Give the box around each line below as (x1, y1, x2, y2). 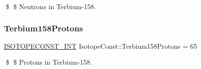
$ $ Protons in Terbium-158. (5, 57, 92, 67)
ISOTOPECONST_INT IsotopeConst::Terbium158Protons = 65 (4, 41, 197, 51)
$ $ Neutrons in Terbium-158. (5, 1, 96, 11)
